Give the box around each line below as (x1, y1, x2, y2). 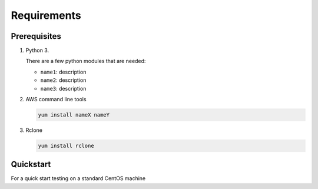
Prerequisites (11, 31, 61, 41)
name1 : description (40, 68, 87, 75)
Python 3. (25, 47, 49, 54)
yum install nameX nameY (38, 112, 110, 118)
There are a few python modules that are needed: (25, 58, 146, 65)
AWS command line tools (25, 96, 87, 103)
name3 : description (40, 85, 87, 92)
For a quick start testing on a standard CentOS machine (11, 175, 146, 182)
